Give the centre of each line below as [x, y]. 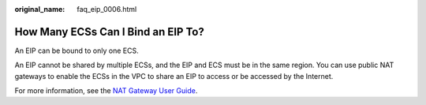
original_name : [40, 9]
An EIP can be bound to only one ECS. [77, 51]
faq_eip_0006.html [107, 9]
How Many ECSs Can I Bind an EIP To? [109, 32]
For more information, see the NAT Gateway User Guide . [106, 91]
